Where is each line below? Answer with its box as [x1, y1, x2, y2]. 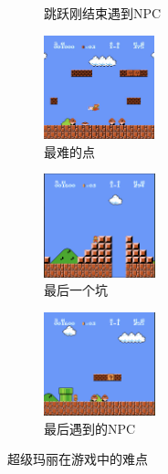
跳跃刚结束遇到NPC [44, 4, 162, 22]
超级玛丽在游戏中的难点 [7, 449, 148, 469]
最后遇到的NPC [44, 418, 136, 437]
